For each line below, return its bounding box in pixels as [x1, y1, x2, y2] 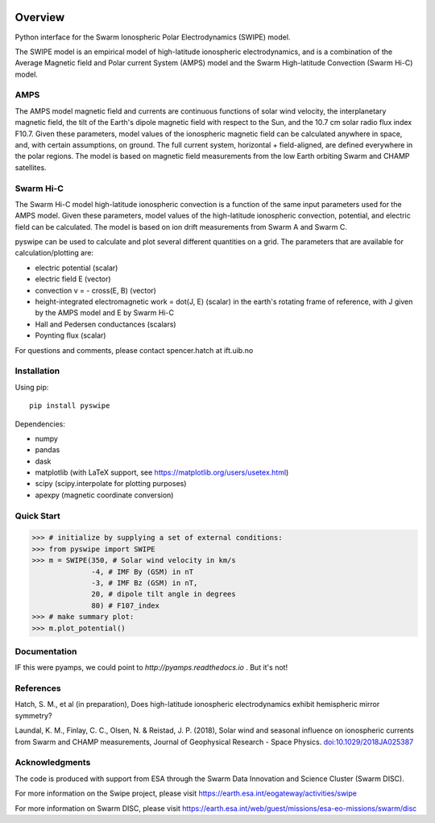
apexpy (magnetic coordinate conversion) [35, 490, 174, 500]
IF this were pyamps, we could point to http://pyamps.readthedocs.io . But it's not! [14, 663, 288, 672]
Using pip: [14, 382, 49, 392]
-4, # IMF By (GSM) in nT [91, 567, 193, 576]
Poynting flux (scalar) [35, 330, 106, 340]
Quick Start [14, 510, 60, 522]
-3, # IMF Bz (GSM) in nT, [91, 578, 198, 588]
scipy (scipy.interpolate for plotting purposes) [35, 479, 187, 488]
